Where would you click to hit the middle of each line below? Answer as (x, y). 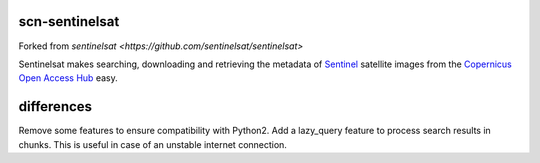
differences (55, 106)
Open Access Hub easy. (68, 78)
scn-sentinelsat (69, 21)
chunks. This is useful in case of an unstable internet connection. (152, 144)
